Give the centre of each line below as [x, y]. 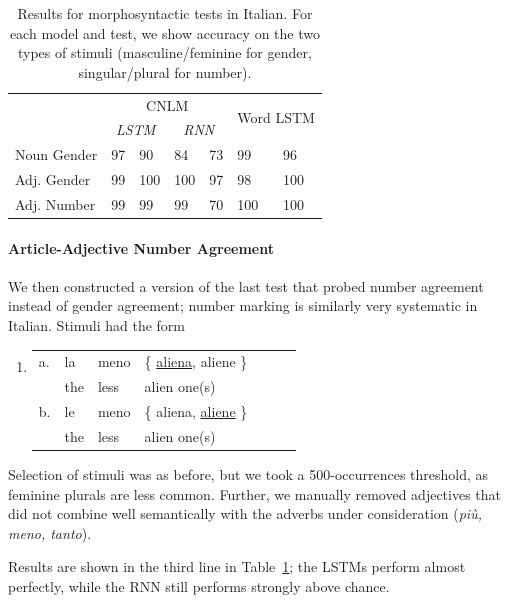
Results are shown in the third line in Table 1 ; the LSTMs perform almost [237, 566]
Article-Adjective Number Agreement [141, 247]
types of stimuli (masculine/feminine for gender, [164, 52]
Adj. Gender [53, 179]
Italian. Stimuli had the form [97, 325]
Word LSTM [276, 117]
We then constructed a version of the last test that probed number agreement [246, 285]
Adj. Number [55, 204]
